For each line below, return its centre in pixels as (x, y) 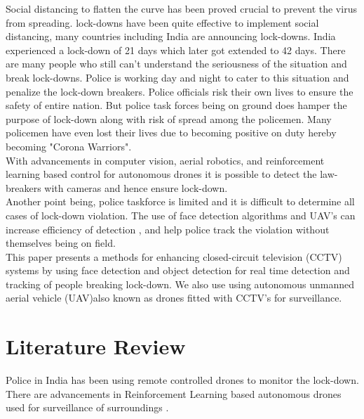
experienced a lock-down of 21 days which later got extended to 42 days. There (176, 50)
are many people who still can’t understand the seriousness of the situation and (176, 64)
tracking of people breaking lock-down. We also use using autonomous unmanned (180, 284)
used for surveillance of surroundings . (87, 407)
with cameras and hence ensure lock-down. (136, 187)
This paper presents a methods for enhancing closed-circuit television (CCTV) (174, 256)
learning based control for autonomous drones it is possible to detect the (161, 174)
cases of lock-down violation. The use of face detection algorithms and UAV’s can (181, 215)
